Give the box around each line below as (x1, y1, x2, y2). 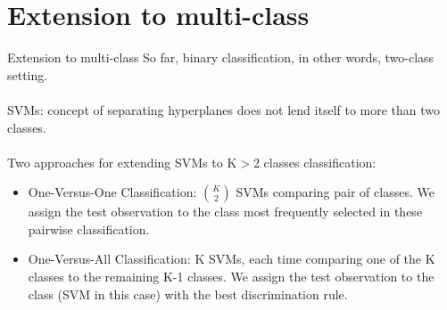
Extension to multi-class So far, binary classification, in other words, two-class (7, 48, 435, 67)
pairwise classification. (28, 219, 150, 238)
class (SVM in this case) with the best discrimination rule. (28, 284, 348, 303)
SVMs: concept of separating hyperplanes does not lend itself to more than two (7, 100, 441, 118)
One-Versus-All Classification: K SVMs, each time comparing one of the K (28, 249, 435, 268)
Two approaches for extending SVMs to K (7, 152, 237, 171)
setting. (7, 65, 48, 84)
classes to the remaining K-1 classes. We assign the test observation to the (28, 267, 435, 286)
